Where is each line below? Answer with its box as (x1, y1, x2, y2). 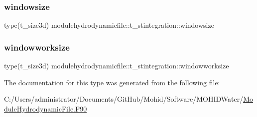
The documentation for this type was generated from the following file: (4, 77, 220, 87)
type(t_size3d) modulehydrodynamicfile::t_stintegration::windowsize (4, 20, 214, 30)
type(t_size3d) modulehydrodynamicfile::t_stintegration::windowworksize (4, 60, 229, 71)
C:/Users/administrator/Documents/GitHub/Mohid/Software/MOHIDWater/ (4, 94, 244, 104)
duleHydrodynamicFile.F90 (4, 103, 87, 114)
